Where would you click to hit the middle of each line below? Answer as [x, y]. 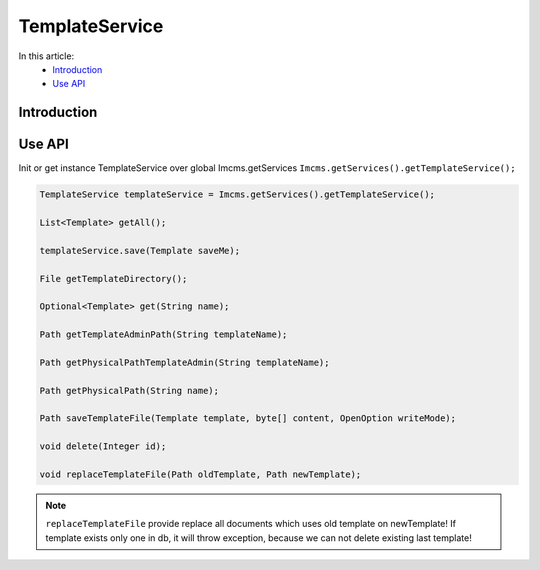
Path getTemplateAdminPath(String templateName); [163, 334]
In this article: [46, 56]
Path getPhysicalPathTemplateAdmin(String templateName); [184, 362]
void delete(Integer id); [103, 446]
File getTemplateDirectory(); [113, 278]
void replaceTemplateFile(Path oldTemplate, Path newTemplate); [200, 474]
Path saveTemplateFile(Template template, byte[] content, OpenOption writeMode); [248, 418]
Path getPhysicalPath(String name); [129, 390]
